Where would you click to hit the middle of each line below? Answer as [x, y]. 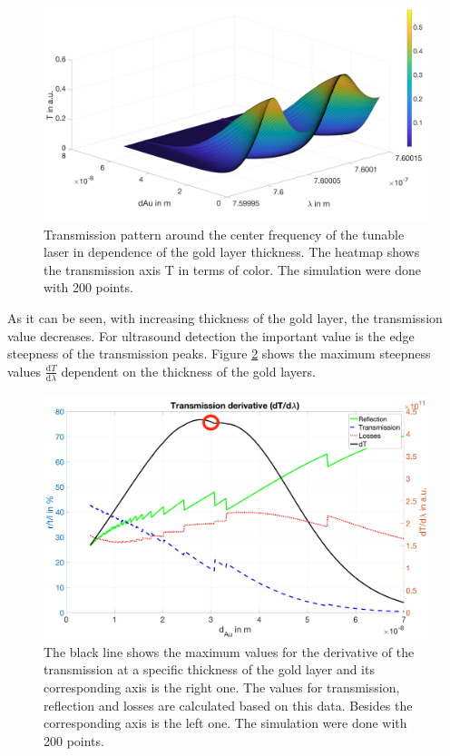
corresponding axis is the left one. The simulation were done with [225, 723]
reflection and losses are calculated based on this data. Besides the [228, 705]
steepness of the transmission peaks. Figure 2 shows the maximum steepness [219, 353]
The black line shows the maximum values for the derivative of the [229, 651]
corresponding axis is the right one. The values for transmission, [222, 687]
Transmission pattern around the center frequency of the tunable [224, 234]
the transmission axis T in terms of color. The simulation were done [232, 269]
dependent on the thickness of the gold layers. [188, 371]
